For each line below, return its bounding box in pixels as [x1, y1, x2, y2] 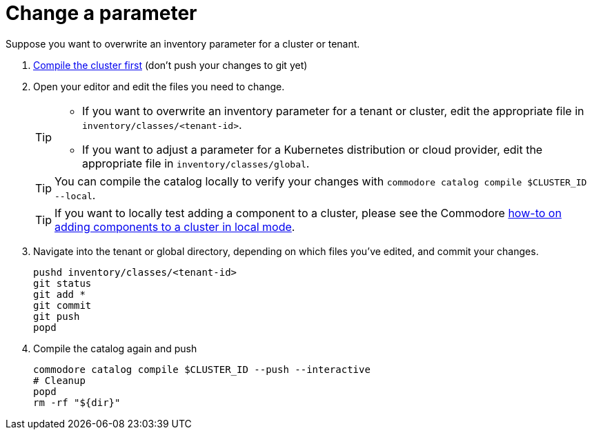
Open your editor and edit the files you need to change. [33, 80, 285, 92]
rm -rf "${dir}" [33, 396, 121, 408]
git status [33, 277, 92, 289]
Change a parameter [6, 1, 197, 25]
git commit [33, 299, 92, 311]
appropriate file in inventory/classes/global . [82, 156, 310, 170]
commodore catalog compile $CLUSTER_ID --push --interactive [33, 363, 371, 375]
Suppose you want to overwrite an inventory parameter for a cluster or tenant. [6, 37, 360, 50]
